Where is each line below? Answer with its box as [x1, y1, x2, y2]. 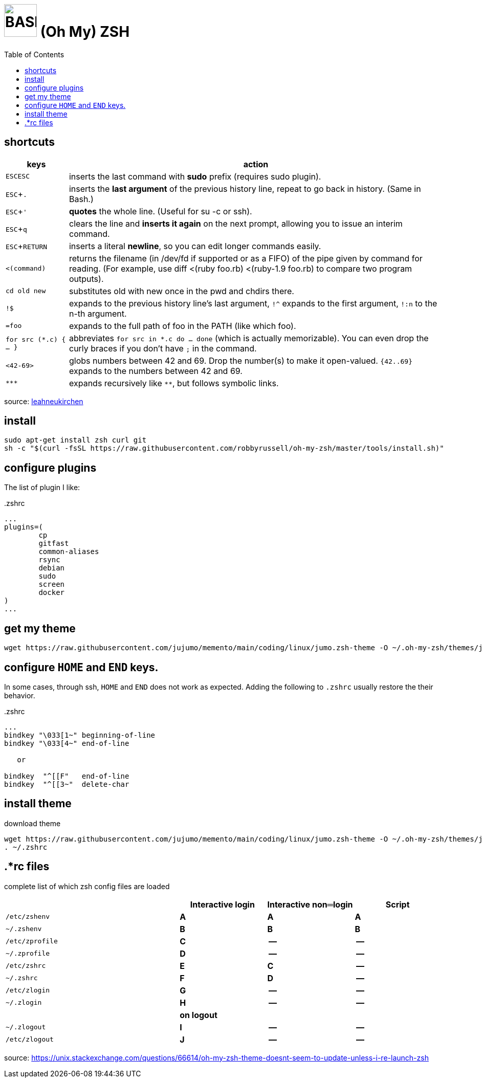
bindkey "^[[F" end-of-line [4, 771, 129, 780]
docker [38, 588, 65, 597]
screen [38, 580, 65, 589]
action [243, 159, 269, 169]
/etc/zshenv [6, 913, 50, 921]
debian [38, 564, 65, 572]
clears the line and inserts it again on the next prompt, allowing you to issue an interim [69, 218, 403, 229]
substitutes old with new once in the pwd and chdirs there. [69, 285, 294, 296]
